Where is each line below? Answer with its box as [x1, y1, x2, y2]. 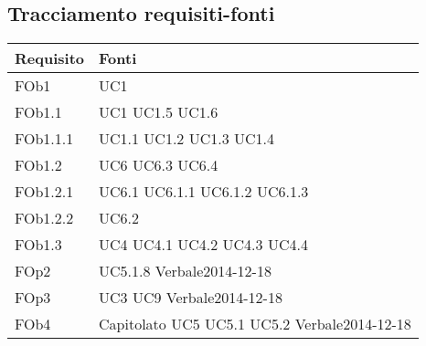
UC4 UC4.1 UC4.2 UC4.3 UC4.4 [99, 234, 308, 256]
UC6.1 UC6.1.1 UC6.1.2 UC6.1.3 [99, 181, 309, 203]
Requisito [15, 47, 85, 69]
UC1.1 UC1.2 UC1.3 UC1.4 [99, 128, 275, 150]
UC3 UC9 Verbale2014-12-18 [99, 287, 282, 309]
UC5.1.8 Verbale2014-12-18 [99, 260, 272, 282]
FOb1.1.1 [15, 128, 74, 150]
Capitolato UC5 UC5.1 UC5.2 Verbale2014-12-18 [99, 313, 411, 335]
